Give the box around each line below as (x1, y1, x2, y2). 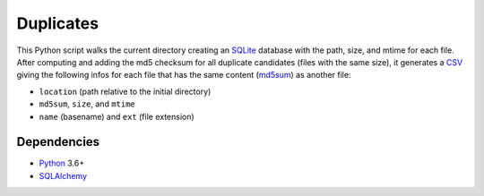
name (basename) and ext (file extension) (39, 111, 194, 122)
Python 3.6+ (39, 158, 85, 169)
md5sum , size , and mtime (39, 98, 136, 109)
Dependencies (16, 134, 100, 149)
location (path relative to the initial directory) (39, 86, 212, 97)
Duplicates (16, 13, 99, 33)
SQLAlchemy (39, 170, 88, 181)
